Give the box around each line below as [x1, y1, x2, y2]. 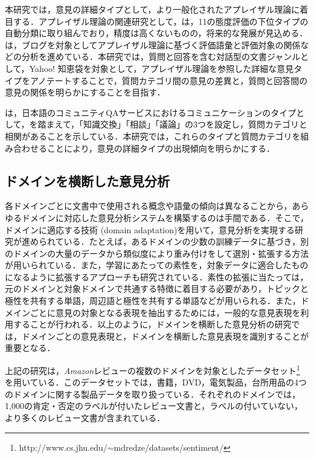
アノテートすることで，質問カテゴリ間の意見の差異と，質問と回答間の [30, 74, 308, 86]
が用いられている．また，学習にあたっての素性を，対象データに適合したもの [5, 259, 309, 271]
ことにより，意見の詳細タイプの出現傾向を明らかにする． [46, 141, 275, 154]
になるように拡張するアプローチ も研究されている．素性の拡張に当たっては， [5, 270, 309, 283]
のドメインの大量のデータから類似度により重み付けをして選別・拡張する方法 [5, 247, 309, 259]
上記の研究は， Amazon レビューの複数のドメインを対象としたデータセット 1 [5, 363, 300, 376]
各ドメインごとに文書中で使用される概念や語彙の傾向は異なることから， [5, 199, 292, 212]
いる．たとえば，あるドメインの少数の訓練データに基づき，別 [63, 235, 309, 248]
